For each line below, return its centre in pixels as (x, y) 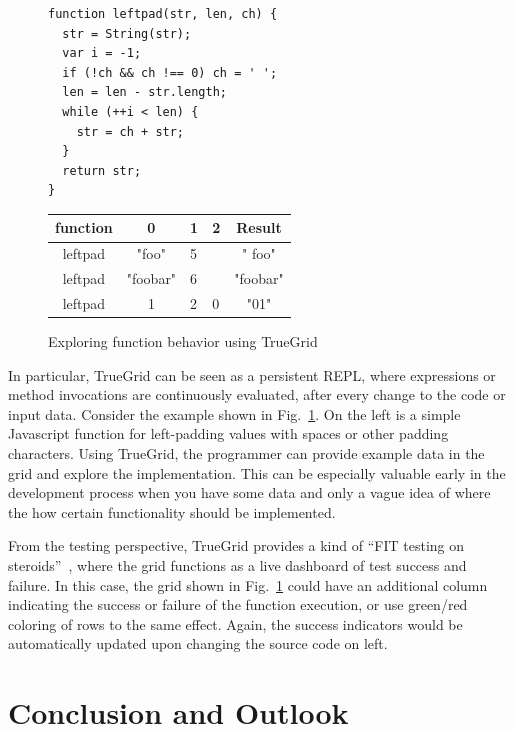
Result (259, 227)
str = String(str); (127, 33)
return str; (102, 170)
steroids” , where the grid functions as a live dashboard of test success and (237, 565)
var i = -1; (102, 53)
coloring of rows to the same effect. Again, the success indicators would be (235, 623)
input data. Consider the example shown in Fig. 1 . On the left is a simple (234, 413)
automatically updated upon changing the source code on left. (198, 643)
